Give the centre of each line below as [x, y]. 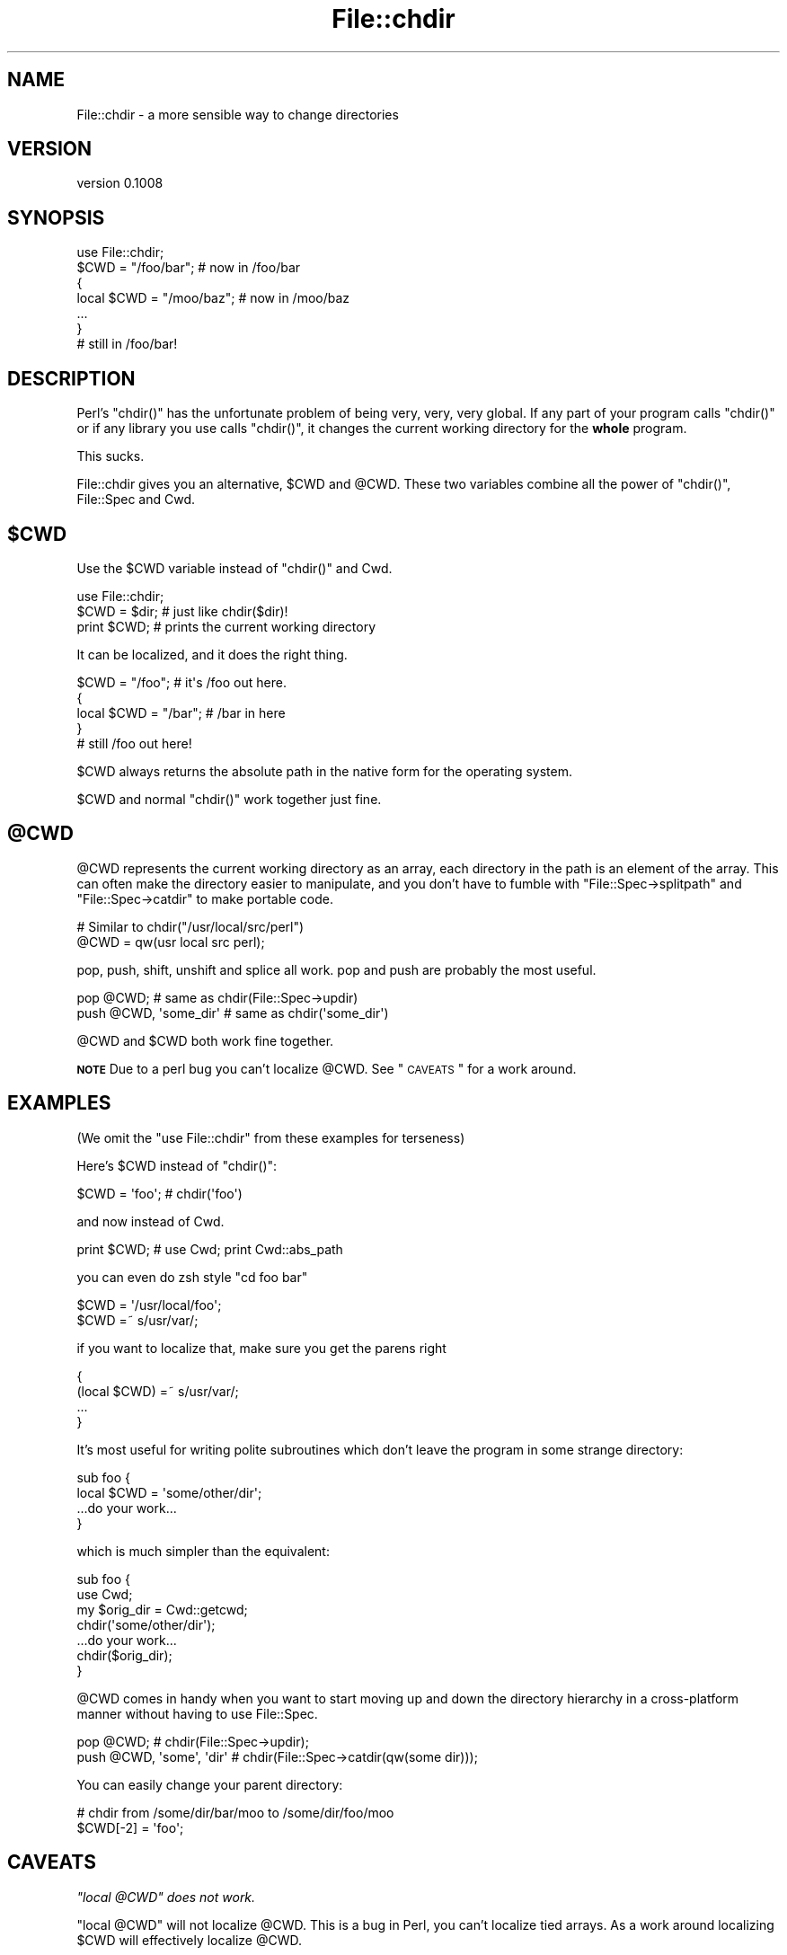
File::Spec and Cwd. [136, 500]
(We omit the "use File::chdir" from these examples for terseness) [271, 1137]
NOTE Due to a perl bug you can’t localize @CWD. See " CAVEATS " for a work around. [327, 1068]
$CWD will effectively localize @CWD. [189, 1940]
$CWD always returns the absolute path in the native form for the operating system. [325, 771]
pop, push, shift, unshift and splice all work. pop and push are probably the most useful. [336, 969]
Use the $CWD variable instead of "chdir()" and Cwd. [234, 568]
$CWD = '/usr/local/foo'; [149, 1305]
